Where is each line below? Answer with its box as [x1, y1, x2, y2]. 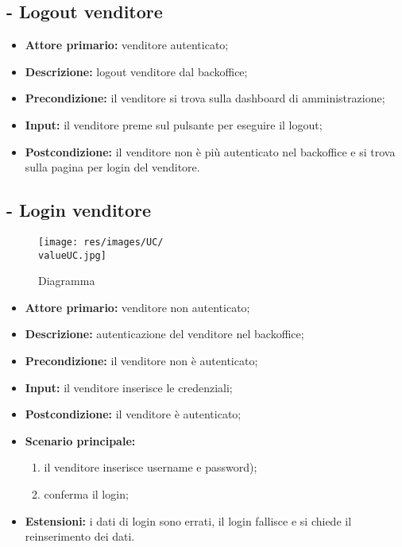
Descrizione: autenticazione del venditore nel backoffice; [25, 326, 304, 342]
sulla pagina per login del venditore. [25, 159, 200, 175]
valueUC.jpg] [38, 249, 106, 261]
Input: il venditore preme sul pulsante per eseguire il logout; [25, 116, 323, 133]
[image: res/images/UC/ [38, 236, 164, 248]
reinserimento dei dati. [25, 528, 135, 545]
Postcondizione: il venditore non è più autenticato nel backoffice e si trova [25, 143, 396, 160]
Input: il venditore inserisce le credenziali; [25, 379, 233, 395]
